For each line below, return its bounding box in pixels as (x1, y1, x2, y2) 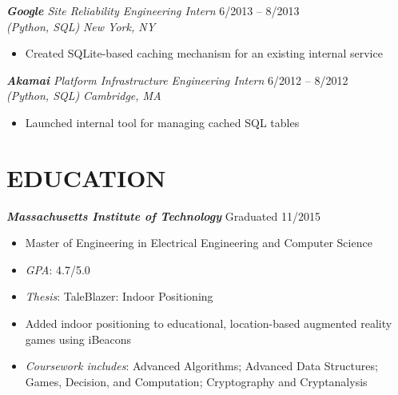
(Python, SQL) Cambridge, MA (6, 87, 161, 104)
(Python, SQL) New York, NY (6, 18, 156, 34)
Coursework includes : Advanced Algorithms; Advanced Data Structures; (25, 357, 378, 374)
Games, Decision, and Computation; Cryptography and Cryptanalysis (25, 373, 368, 389)
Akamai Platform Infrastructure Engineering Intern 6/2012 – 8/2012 (6, 71, 348, 88)
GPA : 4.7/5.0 (25, 261, 90, 277)
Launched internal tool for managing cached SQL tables (25, 114, 300, 130)
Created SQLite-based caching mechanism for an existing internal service (25, 45, 383, 62)
